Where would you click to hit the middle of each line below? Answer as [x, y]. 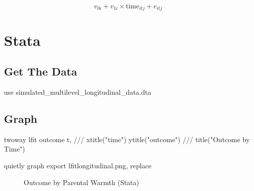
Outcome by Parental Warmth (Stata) [82, 182]
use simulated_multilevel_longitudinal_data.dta [78, 92]
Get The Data [41, 71]
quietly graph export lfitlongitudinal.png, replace [78, 166]
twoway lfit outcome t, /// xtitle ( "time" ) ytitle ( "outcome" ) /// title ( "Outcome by [127, 139]
